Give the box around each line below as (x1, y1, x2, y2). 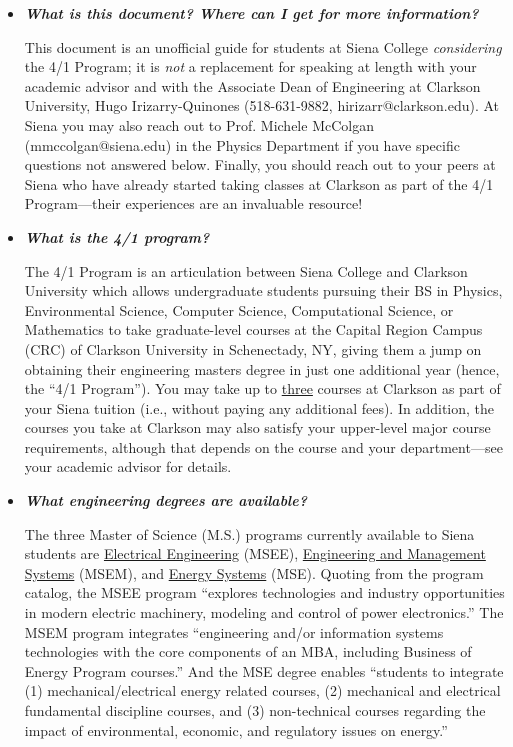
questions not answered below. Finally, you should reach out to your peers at (24, 154, 496, 175)
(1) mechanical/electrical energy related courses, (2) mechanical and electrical (24, 680, 501, 701)
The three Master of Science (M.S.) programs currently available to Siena (24, 523, 475, 544)
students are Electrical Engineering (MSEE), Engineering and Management (24, 543, 486, 564)
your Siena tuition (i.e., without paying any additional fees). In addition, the (24, 397, 495, 418)
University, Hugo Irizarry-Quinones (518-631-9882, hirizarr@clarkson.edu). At (24, 95, 500, 116)
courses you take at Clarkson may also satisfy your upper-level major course (24, 417, 491, 438)
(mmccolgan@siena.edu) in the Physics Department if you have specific (24, 134, 460, 155)
